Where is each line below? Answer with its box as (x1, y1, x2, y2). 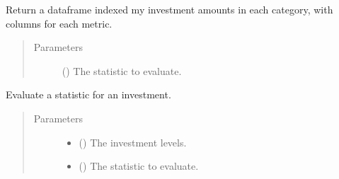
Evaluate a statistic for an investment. (6, 87, 171, 102)
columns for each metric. (6, 16, 113, 30)
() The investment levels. (79, 134, 187, 149)
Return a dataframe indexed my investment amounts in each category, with (6, 2, 333, 16)
